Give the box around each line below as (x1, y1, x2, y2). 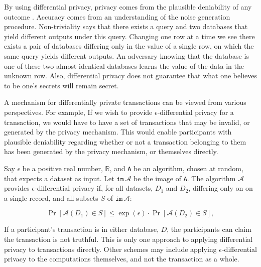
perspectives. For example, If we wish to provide (4, 106, 153, 117)
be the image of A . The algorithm (134, 173, 236, 183)
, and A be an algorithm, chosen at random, (109, 163, 243, 173)
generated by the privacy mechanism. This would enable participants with (4, 126, 232, 137)
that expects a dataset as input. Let (4, 173, 114, 183)
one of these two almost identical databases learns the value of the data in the (4, 60, 244, 71)
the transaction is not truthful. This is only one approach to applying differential (4, 234, 253, 244)
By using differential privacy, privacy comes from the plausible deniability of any (4, 2, 252, 12)
